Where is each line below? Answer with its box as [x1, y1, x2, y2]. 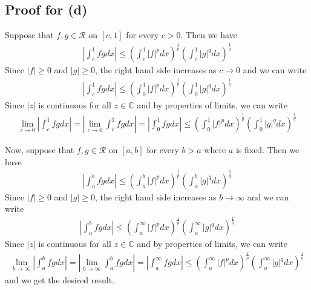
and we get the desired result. [5, 274, 115, 286]
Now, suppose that [5, 143, 74, 156]
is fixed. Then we [235, 143, 300, 156]
